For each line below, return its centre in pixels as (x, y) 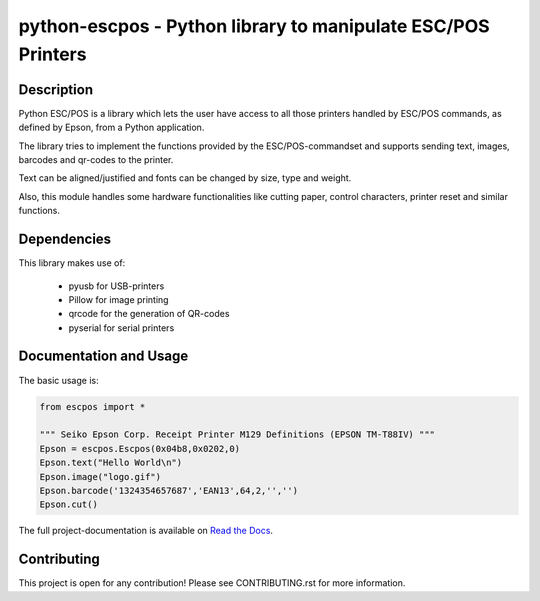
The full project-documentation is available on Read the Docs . (146, 531)
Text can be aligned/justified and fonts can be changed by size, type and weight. (185, 178)
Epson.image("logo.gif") (100, 476)
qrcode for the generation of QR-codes (149, 314)
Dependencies (65, 239)
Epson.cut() (69, 504)
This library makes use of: (72, 263)
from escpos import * (92, 406)
